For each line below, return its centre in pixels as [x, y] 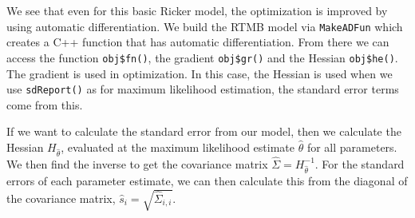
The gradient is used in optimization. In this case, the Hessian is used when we [200, 73]
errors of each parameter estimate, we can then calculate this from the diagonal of [207, 181]
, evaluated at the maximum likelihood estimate [178, 147]
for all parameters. [352, 147]
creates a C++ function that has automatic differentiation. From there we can [198, 42]
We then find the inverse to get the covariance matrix [137, 163]
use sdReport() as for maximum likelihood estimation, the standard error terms [203, 89]
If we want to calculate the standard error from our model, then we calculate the [204, 131]
